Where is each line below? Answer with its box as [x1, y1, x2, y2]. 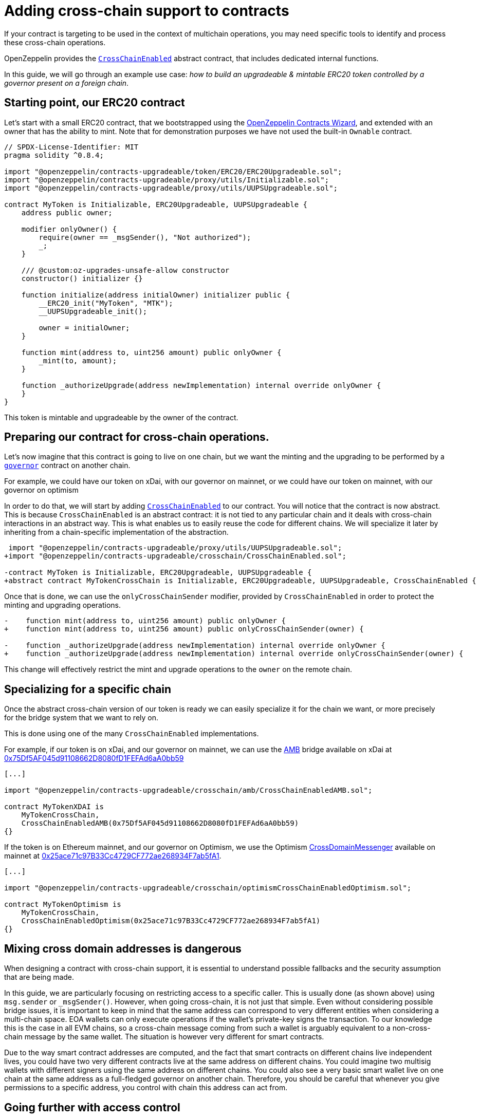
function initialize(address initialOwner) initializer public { [21, 290, 290, 299]
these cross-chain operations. [4, 38, 106, 47]
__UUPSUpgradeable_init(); [39, 307, 147, 315]
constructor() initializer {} [21, 274, 143, 283]
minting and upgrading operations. [4, 601, 121, 610]
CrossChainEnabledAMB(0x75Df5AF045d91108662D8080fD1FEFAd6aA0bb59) [21, 819, 299, 828]
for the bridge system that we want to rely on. [4, 713, 159, 722]
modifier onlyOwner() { [21, 225, 117, 233]
